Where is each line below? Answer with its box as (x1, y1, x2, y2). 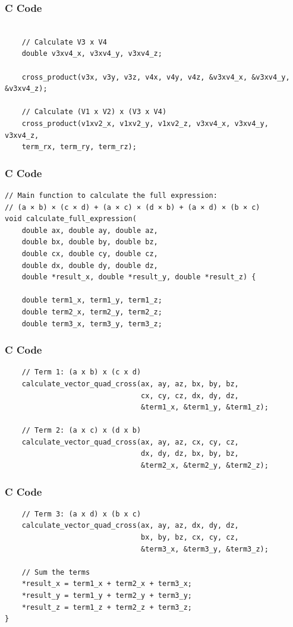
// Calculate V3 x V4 (21, 37, 107, 46)
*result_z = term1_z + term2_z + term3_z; (21, 603, 192, 612)
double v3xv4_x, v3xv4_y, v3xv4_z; (21, 49, 162, 58)
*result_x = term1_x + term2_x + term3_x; (21, 579, 192, 588)
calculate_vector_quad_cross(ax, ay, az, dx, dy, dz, (21, 521, 239, 530)
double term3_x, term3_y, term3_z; (21, 319, 162, 328)
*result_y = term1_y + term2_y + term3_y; (21, 591, 192, 600)
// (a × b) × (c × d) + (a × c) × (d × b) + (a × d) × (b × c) (5, 203, 260, 212)
